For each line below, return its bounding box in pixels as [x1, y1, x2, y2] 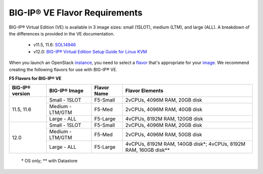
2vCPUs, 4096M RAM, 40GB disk [125, 106, 203, 113]
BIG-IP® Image [49, 87, 84, 94]
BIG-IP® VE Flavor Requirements [9, 7, 143, 18]
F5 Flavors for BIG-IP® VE [9, 75, 62, 81]
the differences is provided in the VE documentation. [9, 31, 115, 36]
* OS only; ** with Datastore [21, 158, 78, 164]
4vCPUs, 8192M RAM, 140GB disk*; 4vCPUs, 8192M [125, 141, 245, 147]
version [12, 90, 30, 97]
